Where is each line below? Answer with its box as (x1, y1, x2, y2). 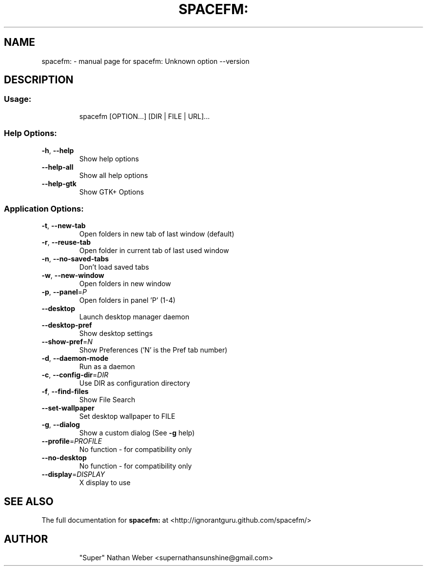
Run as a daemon (79, 362, 135, 371)
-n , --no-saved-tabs (41, 255, 109, 263)
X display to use (79, 478, 131, 487)
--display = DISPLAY (41, 470, 105, 479)
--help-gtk (41, 179, 77, 188)
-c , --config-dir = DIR (41, 371, 109, 379)
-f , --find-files (41, 387, 89, 396)
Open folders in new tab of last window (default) (79, 230, 234, 238)
